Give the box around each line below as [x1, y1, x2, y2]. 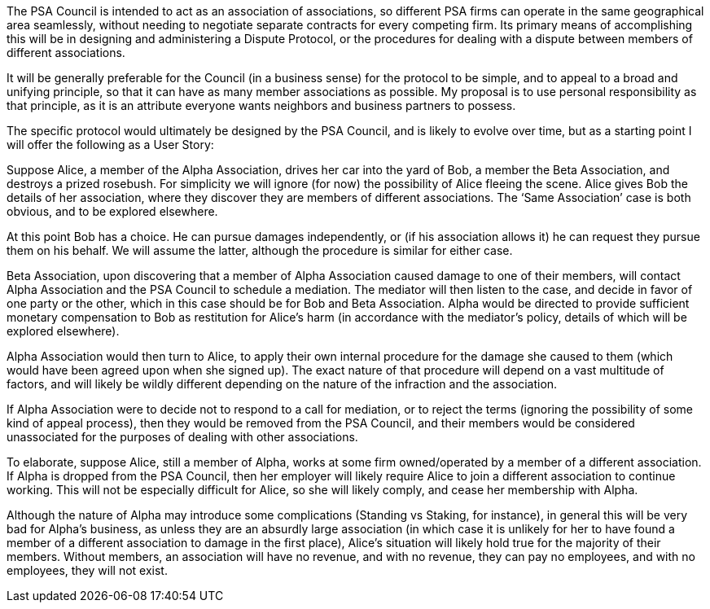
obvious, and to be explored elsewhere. [7, 204, 218, 218]
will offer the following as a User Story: [7, 138, 214, 151]
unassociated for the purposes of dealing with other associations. [7, 430, 358, 444]
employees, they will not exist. [7, 563, 168, 577]
